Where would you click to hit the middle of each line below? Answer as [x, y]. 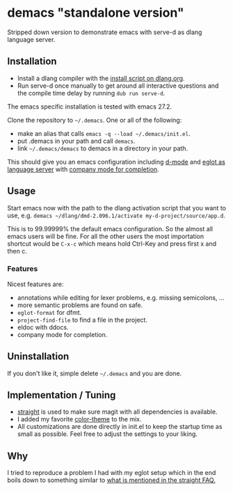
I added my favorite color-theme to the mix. [79, 419]
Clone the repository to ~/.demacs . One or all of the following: [95, 120]
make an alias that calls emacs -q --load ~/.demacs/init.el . [104, 133]
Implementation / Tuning [62, 395]
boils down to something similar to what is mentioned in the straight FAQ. [111, 480]
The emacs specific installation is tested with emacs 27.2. [90, 107]
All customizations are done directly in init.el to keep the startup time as [120, 427]
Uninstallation [38, 357]
